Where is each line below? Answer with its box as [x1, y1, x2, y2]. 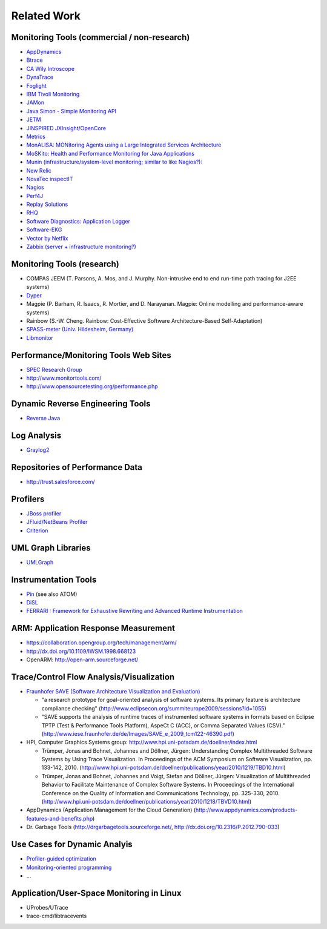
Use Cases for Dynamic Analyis [11, 839, 133, 850]
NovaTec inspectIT [26, 175, 73, 182]
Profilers [11, 494, 45, 504]
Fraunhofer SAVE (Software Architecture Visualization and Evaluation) [26, 687, 200, 695]
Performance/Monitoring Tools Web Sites [11, 350, 172, 360]
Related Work [11, 9, 81, 22]
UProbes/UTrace [26, 904, 68, 911]
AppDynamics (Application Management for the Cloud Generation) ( [26, 806, 196, 814]
